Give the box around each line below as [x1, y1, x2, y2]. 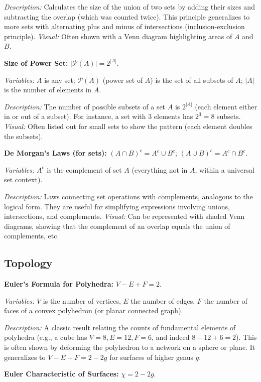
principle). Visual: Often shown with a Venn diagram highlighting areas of [4, 31, 232, 41]
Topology [4, 255, 53, 271]
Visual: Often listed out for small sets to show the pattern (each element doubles [4, 120, 252, 131]
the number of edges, [130, 295, 195, 306]
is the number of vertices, [43, 295, 121, 306]
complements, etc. [4, 230, 59, 241]
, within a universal [195, 164, 254, 175]
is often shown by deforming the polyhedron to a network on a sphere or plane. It [4, 342, 255, 352]
